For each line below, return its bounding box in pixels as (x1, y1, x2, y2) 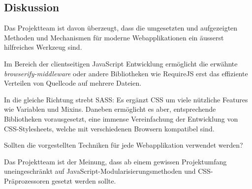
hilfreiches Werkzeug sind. (4, 42, 82, 52)
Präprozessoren (4, 175, 50, 186)
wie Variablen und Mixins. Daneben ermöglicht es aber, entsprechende (4, 104, 216, 114)
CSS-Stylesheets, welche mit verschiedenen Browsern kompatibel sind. (4, 123, 215, 133)
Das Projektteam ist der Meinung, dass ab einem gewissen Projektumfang (4, 156, 227, 166)
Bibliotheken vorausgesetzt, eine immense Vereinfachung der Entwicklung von (4, 113, 238, 124)
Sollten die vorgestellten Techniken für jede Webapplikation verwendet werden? (4, 140, 243, 150)
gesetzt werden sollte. (51, 175, 116, 186)
